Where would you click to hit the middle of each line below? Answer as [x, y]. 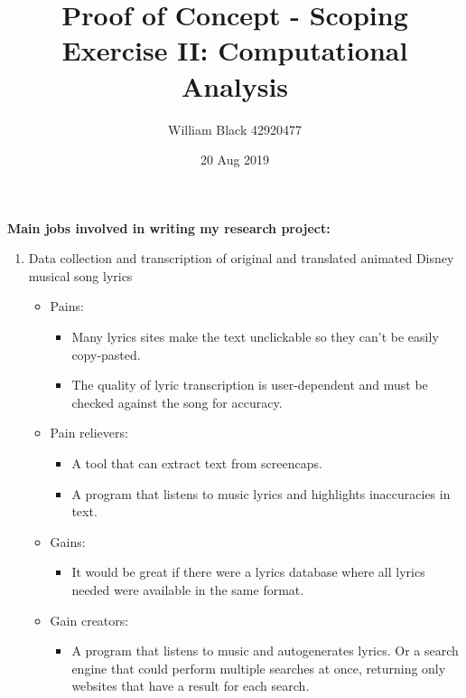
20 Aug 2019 [235, 160]
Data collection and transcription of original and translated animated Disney [241, 258]
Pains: [67, 306]
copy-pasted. [106, 354]
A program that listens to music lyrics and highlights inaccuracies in [261, 493]
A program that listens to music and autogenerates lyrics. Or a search [265, 651]
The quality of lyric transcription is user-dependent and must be [250, 385]
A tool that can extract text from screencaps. [197, 463]
